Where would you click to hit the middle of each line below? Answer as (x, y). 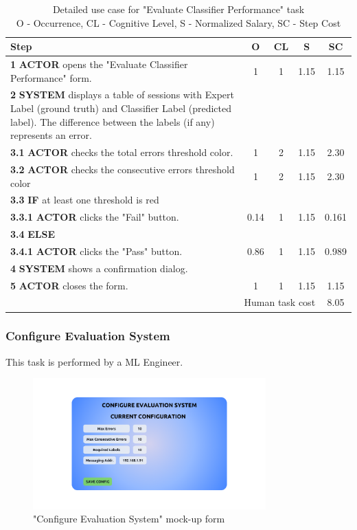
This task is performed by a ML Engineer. (94, 361)
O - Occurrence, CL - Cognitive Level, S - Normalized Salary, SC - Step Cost (178, 22)
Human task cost (280, 302)
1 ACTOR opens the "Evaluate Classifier (99, 64)
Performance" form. (51, 77)
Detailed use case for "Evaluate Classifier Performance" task (178, 9)
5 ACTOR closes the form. (69, 285)
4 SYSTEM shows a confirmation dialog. (99, 268)
